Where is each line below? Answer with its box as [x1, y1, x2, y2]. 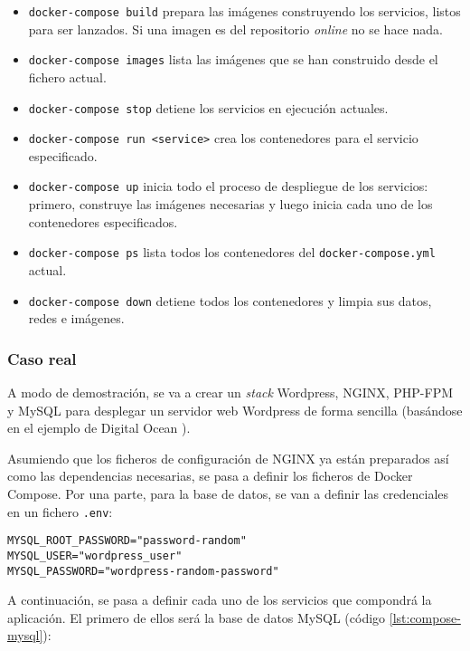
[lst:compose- [389, 608, 461, 627]
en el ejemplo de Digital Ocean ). [7, 418, 191, 437]
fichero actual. [28, 67, 107, 86]
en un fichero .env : [7, 502, 113, 521]
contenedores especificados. [28, 212, 178, 231]
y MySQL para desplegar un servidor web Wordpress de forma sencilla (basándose [7, 400, 463, 419]
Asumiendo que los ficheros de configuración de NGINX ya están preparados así [7, 448, 449, 467]
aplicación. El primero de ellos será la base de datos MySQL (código [7, 608, 386, 627]
